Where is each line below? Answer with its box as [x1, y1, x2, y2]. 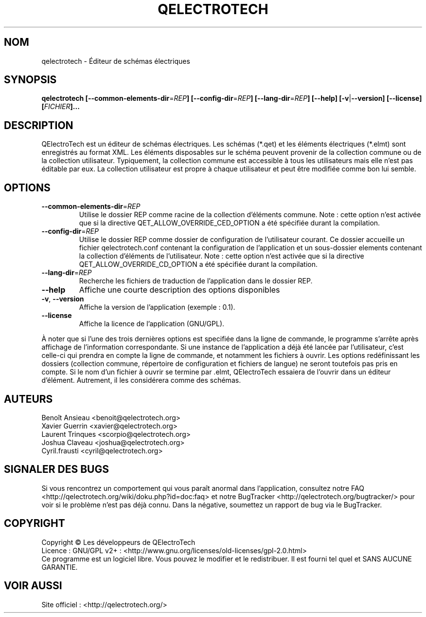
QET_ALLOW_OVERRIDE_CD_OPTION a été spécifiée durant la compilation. [79, 260, 318, 269]
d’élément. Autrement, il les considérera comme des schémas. [41, 376, 241, 385]
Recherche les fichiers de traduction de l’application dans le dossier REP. [79, 277, 313, 285]
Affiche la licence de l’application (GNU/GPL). [79, 319, 225, 328]
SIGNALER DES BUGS [4, 463, 109, 476]
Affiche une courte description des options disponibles [79, 285, 280, 295]
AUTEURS [4, 393, 53, 405]
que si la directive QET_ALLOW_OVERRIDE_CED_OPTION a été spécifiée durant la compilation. [79, 219, 380, 227]
